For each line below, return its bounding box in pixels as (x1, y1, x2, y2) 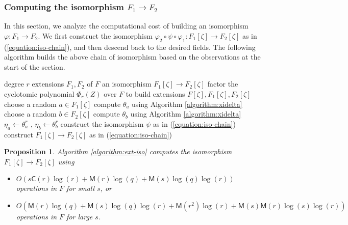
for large (66, 211, 93, 221)
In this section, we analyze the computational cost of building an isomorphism (4, 20, 248, 31)
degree (4, 78, 24, 89)
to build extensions (126, 88, 185, 99)
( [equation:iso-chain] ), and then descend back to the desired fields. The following (4, 41, 256, 52)
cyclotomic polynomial (4, 88, 74, 99)
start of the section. (4, 61, 65, 72)
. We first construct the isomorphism (38, 30, 153, 41)
